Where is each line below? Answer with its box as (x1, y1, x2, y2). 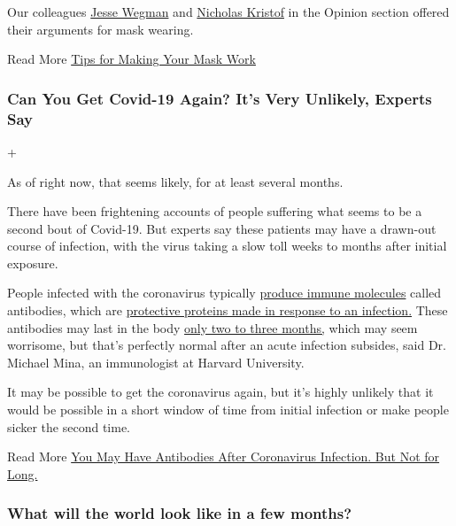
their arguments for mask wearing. (7, 19, 194, 38)
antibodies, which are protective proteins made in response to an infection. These (7, 301, 448, 320)
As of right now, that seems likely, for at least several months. (7, 172, 344, 190)
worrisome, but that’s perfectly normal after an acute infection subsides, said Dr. (7, 336, 446, 354)
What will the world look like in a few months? (7, 502, 352, 524)
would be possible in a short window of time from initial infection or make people (7, 400, 449, 419)
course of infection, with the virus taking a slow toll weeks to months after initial (7, 236, 447, 255)
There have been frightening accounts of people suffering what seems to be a (7, 202, 422, 220)
